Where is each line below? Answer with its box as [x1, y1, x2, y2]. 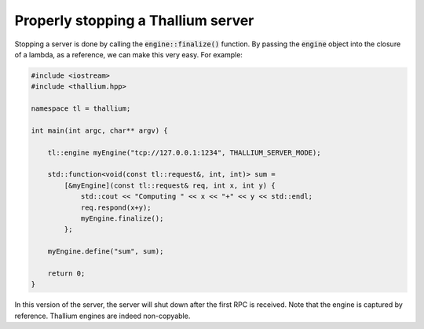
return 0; [47, 269, 86, 278]
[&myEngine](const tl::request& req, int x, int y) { [64, 181, 276, 190]
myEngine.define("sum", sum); [47, 247, 164, 256]
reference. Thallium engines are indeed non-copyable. [14, 311, 191, 320]
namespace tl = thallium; [31, 104, 131, 113]
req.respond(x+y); [80, 203, 152, 212]
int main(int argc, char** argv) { [31, 126, 168, 135]
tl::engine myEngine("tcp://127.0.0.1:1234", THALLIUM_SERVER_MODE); [47, 148, 321, 157]
